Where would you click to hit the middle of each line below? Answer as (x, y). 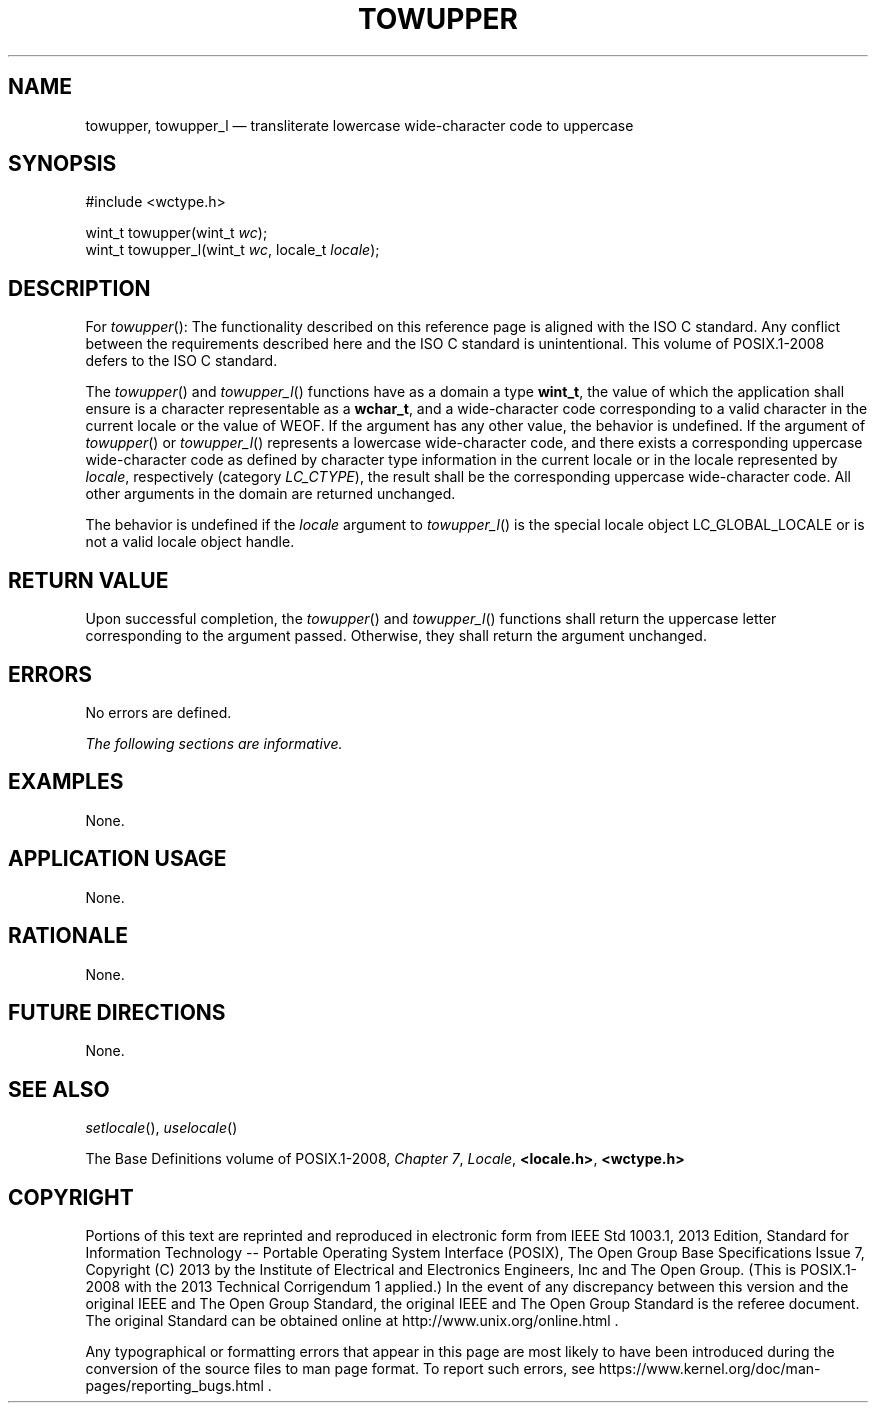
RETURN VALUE (88, 580)
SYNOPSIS (62, 164)
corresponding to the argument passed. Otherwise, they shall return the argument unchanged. (396, 636)
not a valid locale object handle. (190, 542)
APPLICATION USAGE (117, 859)
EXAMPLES (66, 782)
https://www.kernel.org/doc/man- (709, 1369)
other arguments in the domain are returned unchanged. (270, 494)
